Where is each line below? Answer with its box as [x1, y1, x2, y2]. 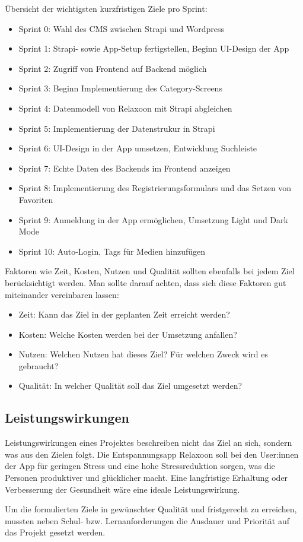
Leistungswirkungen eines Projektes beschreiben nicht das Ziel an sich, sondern [5, 436, 292, 449]
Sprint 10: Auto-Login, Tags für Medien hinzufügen [18, 245, 206, 257]
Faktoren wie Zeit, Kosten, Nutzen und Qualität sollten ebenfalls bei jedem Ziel [5, 265, 295, 277]
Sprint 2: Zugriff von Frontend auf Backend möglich [18, 62, 207, 74]
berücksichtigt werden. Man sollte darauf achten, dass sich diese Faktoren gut [5, 276, 286, 289]
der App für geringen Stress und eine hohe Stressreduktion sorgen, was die [5, 459, 275, 472]
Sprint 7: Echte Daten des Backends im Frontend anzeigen [18, 161, 231, 174]
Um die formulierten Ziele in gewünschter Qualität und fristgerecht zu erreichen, [5, 503, 297, 515]
